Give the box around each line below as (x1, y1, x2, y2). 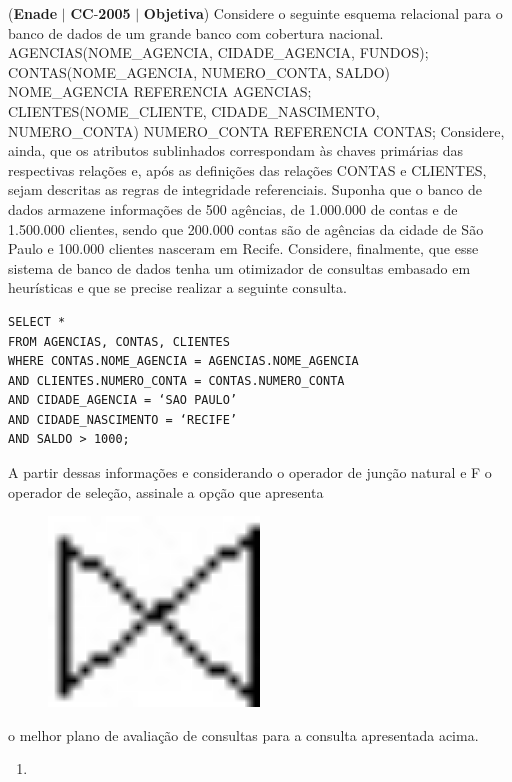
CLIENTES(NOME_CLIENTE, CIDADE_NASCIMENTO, (8, 100, 380, 121)
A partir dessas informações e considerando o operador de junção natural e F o (8, 462, 492, 483)
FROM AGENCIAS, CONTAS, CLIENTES (8, 334, 230, 349)
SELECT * (8, 314, 66, 329)
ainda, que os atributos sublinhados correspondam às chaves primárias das (8, 140, 464, 161)
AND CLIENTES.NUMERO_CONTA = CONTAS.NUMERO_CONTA (8, 373, 345, 388)
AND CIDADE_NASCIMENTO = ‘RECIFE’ (8, 412, 238, 427)
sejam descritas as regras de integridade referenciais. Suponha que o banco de (8, 179, 482, 200)
